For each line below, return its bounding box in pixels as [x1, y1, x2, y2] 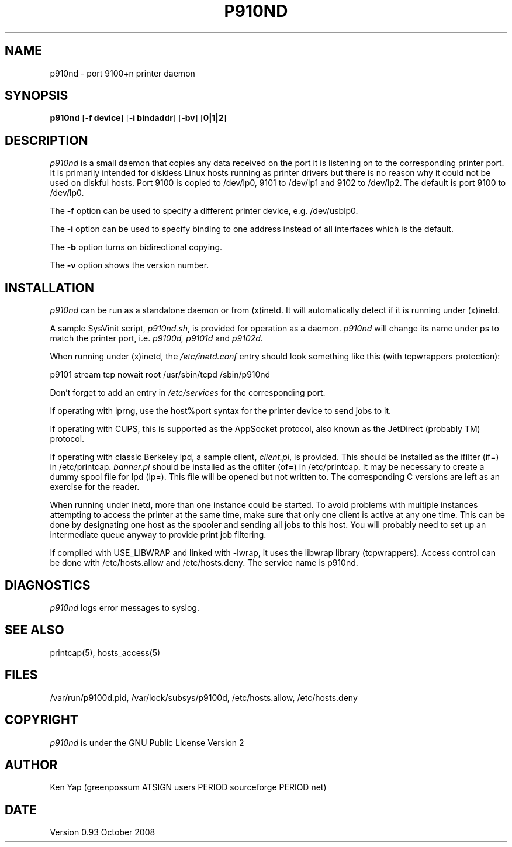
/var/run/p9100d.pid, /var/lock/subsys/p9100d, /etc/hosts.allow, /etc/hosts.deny [50, 692, 358, 703]
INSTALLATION [5, 280, 94, 295]
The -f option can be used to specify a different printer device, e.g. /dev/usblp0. [50, 206, 358, 216]
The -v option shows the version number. [50, 260, 209, 271]
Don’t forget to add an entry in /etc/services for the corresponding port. [50, 388, 326, 398]
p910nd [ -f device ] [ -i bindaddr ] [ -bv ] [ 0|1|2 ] [50, 113, 227, 123]
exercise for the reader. [50, 482, 140, 492]
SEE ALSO [5, 623, 64, 638]
